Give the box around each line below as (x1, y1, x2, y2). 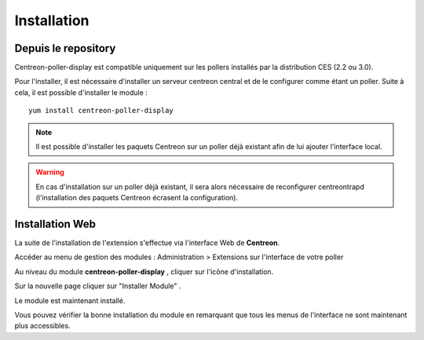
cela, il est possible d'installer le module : (14, 87, 148, 97)
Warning (35, 167, 64, 177)
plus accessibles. (14, 321, 71, 331)
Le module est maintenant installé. (14, 295, 126, 305)
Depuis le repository (14, 42, 116, 55)
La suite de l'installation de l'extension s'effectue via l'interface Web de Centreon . (14, 238, 280, 247)
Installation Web (14, 218, 97, 231)
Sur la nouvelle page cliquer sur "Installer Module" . (14, 281, 181, 291)
